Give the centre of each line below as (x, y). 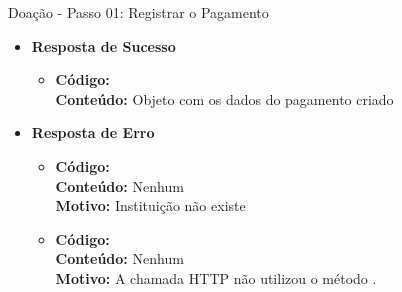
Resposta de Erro (93, 132)
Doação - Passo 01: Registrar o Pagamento (138, 12)
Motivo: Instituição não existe (150, 205)
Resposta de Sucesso (103, 45)
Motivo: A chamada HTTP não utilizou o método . (216, 277)
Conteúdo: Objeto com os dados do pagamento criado (224, 98)
